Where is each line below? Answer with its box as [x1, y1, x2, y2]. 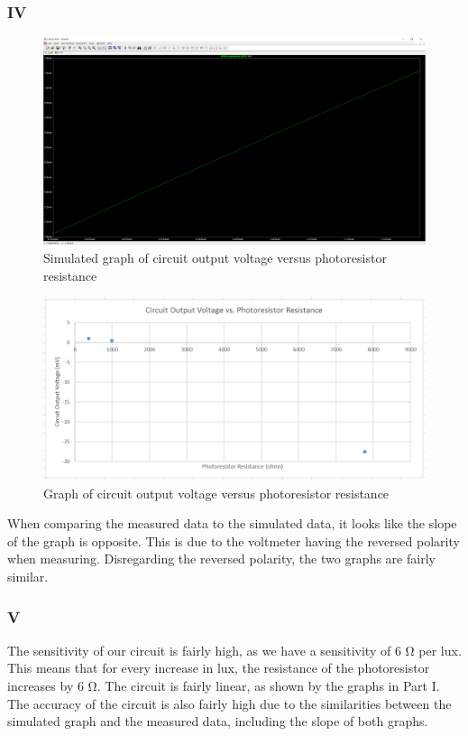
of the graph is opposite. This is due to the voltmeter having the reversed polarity [7, 531, 460, 550]
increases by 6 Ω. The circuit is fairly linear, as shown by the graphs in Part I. [7, 676, 440, 695]
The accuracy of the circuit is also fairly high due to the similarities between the [7, 694, 452, 713]
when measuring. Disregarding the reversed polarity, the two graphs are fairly [7, 549, 436, 568]
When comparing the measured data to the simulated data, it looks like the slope [7, 514, 457, 533]
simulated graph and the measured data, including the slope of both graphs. [7, 712, 428, 731]
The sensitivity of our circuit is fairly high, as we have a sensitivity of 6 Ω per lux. [7, 640, 462, 659]
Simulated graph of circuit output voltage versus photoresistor [43, 248, 387, 267]
